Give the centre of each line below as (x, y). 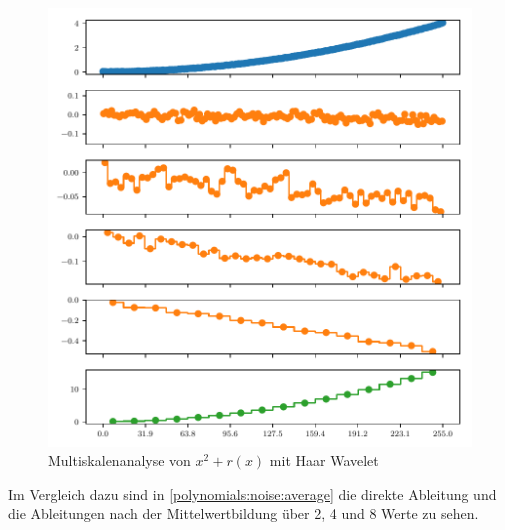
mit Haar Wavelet (324, 460)
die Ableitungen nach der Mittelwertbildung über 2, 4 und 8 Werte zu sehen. (243, 513)
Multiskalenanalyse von (119, 460)
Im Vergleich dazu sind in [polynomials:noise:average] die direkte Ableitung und (252, 493)
